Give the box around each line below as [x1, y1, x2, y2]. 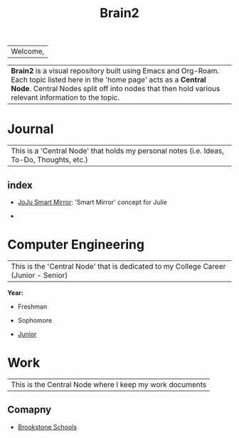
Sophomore [17, 316, 53, 324]
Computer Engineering [7, 237, 144, 253]
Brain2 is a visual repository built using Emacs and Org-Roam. [11, 66, 220, 76]
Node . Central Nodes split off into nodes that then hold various [11, 84, 221, 94]
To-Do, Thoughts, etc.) [11, 155, 89, 165]
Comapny [7, 404, 52, 416]
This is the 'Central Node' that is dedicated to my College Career [11, 261, 226, 271]
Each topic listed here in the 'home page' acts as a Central [11, 75, 206, 85]
